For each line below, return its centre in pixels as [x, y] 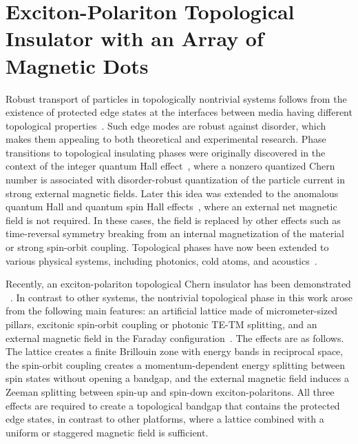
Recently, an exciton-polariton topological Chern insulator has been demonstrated [178, 284]
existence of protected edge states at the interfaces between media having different [179, 112]
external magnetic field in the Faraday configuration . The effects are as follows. [175, 337]
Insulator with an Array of [135, 38]
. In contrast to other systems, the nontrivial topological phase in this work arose [181, 297]
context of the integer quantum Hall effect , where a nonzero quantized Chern [170, 166]
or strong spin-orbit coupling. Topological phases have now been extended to [167, 247]
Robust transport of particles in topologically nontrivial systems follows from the [176, 98]
